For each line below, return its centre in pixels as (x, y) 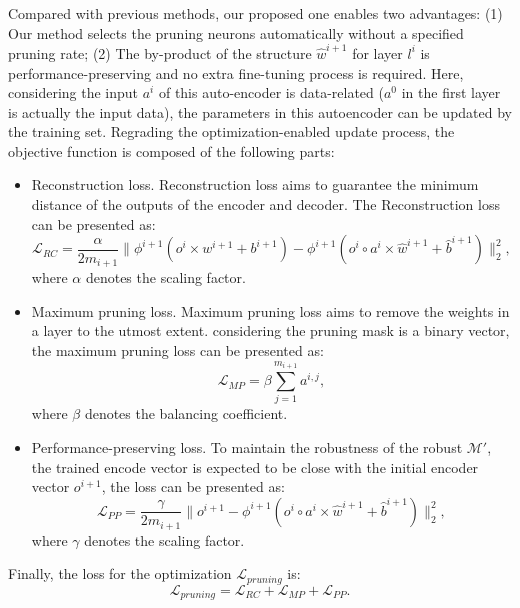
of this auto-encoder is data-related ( (271, 92)
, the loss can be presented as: (193, 486)
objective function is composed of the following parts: (171, 150)
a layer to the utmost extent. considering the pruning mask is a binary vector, (270, 330)
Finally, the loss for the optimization (120, 573)
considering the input (73, 92)
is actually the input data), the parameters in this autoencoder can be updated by (260, 111)
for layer (377, 52)
